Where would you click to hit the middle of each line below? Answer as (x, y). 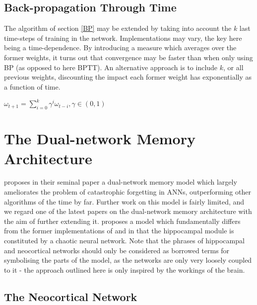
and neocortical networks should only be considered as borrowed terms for (117, 250)
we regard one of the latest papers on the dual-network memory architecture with (128, 211)
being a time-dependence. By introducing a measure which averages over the (120, 48)
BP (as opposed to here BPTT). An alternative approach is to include (111, 67)
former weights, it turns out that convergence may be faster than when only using (128, 57)
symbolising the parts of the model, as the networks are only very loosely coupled (128, 260)
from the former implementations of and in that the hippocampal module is (119, 231)
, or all (233, 67)
